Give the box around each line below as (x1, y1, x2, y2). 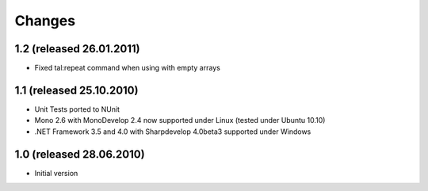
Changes (14, 12, 75, 29)
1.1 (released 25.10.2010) (14, 83, 139, 97)
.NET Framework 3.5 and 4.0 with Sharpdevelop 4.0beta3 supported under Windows (34, 127, 311, 136)
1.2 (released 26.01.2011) (14, 42, 140, 55)
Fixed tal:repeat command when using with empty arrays (34, 63, 221, 73)
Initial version (34, 168, 78, 178)
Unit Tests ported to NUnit (34, 104, 120, 114)
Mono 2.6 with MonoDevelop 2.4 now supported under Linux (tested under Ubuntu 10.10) (34, 116, 326, 125)
